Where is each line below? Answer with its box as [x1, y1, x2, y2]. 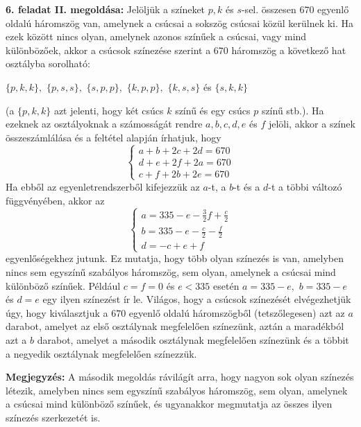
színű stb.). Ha [261, 103, 324, 117]
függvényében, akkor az [6, 193, 105, 207]
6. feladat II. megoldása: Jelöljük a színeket [6, 2, 205, 16]
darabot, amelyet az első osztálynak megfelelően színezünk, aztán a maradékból [6, 319, 344, 333]
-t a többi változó [268, 179, 342, 193]
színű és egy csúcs [175, 103, 251, 117]
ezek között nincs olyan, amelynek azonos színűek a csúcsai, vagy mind [6, 29, 307, 44]
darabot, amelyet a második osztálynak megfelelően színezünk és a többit [37, 332, 349, 347]
